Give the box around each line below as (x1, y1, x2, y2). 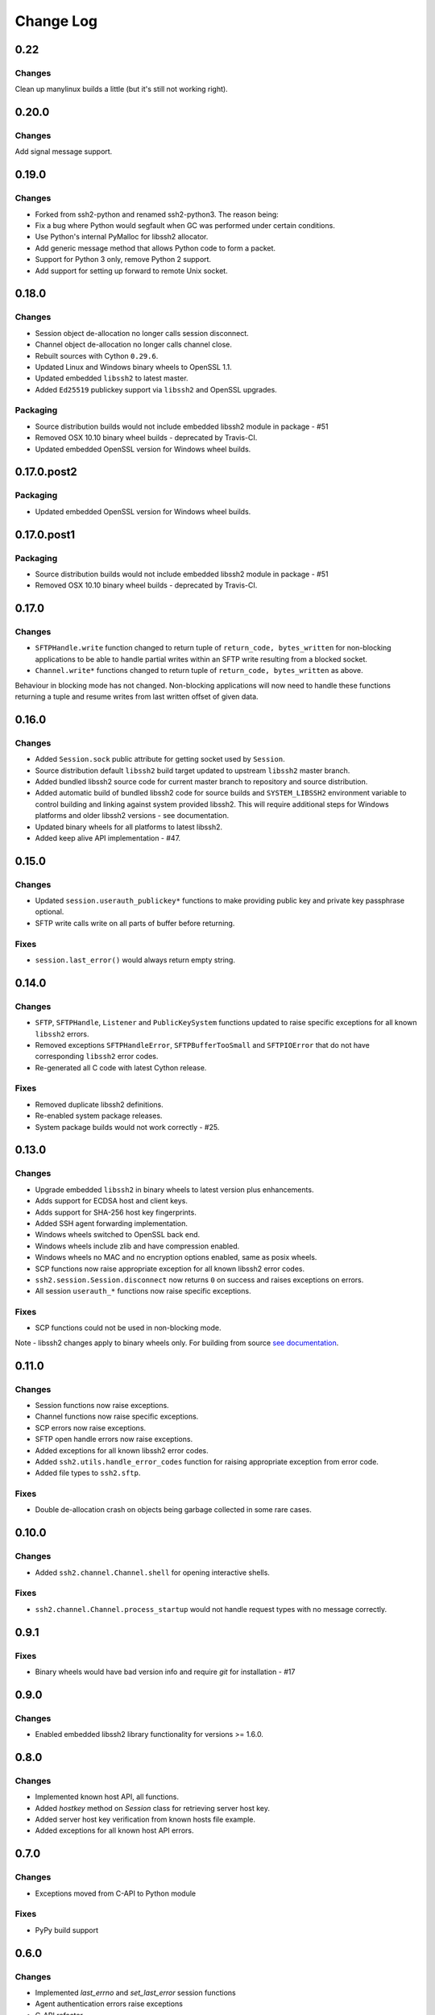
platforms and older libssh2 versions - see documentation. (35, 811, 230, 821)
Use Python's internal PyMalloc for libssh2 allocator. (35, 232, 209, 242)
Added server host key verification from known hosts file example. (35, 1814, 256, 1825)
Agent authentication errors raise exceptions (35, 1999, 183, 2009)
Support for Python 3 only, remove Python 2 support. (35, 255, 212, 264)
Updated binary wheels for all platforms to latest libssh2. (35, 822, 223, 832)
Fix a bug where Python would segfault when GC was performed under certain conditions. (35, 221, 336, 231)
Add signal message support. (14, 147, 113, 156)
